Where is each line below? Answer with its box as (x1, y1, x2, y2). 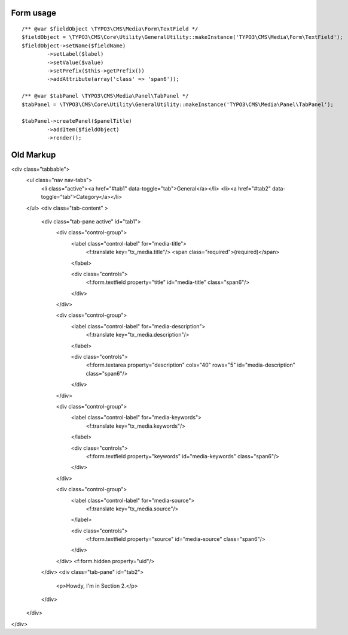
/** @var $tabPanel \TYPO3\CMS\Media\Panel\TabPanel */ (22, 93, 189, 99)
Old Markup (11, 150, 56, 160)
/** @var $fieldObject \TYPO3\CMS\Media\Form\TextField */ (22, 26, 199, 32)
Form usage (11, 8, 57, 18)
